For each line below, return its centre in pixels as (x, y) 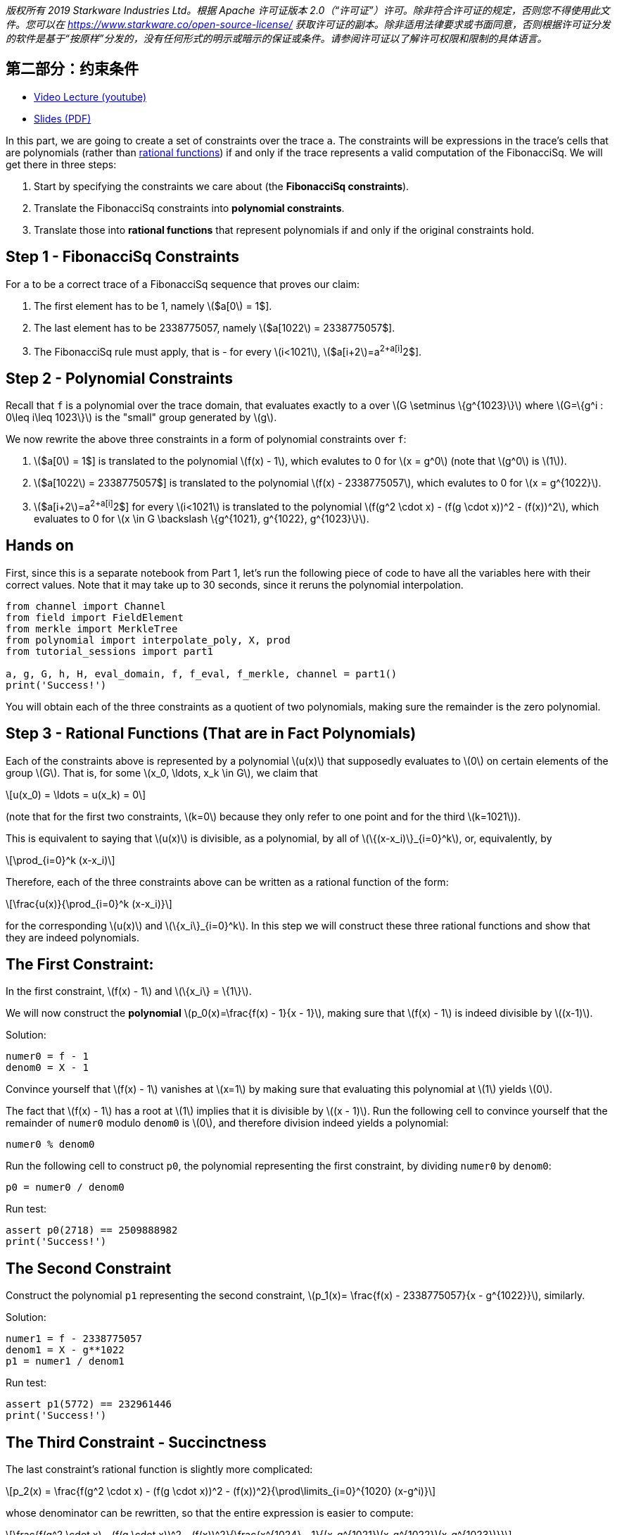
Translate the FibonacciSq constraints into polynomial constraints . (189, 208)
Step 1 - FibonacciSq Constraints (123, 257)
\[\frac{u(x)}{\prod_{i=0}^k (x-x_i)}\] (89, 903)
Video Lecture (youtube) (90, 96)
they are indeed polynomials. (72, 937)
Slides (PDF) (63, 118)
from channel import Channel (86, 606)
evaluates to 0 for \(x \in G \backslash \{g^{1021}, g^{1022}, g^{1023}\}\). (202, 518)
